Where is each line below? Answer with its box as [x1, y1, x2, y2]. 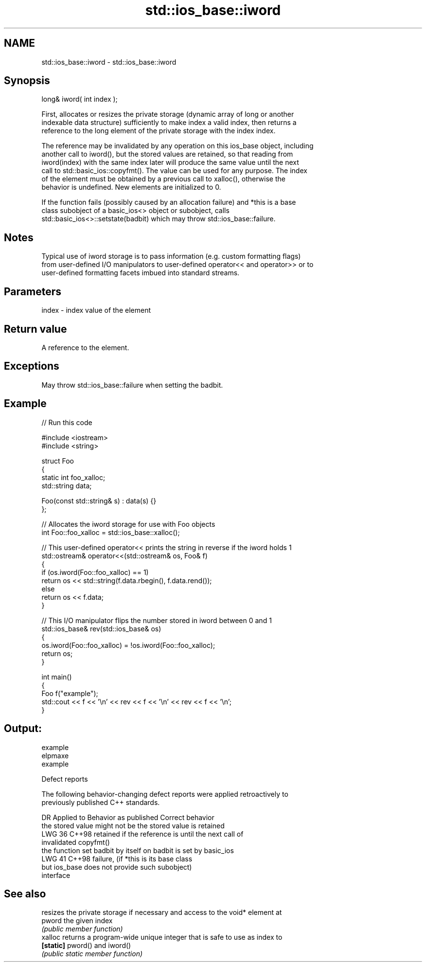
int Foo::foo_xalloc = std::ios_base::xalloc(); [41, 528, 180, 537]
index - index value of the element [41, 306, 151, 315]
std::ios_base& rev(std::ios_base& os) [41, 624, 161, 633]
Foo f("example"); [41, 689, 98, 698]
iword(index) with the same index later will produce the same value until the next [41, 158, 299, 167]
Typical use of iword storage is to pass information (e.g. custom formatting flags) [41, 252, 301, 261]
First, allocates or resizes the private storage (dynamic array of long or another [41, 110, 294, 119]
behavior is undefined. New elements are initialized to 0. [41, 183, 221, 192]
